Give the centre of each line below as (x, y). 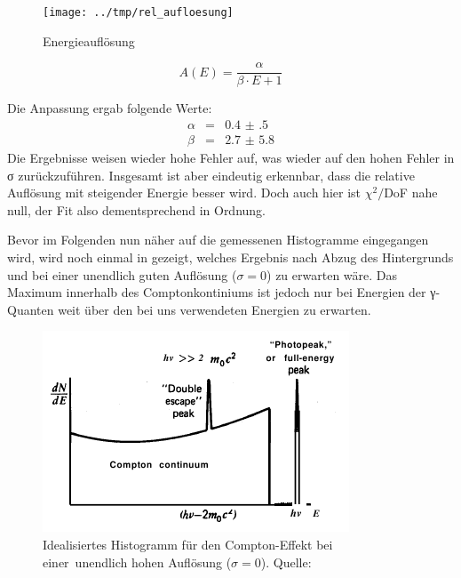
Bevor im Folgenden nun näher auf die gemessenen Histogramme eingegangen (218, 240)
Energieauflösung (89, 40)
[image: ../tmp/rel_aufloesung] (138, 12)
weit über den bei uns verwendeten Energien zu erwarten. (215, 309)
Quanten (31, 309)
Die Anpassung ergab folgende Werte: (110, 108)
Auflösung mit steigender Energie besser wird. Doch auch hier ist (184, 193)
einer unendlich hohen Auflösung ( (137, 562)
